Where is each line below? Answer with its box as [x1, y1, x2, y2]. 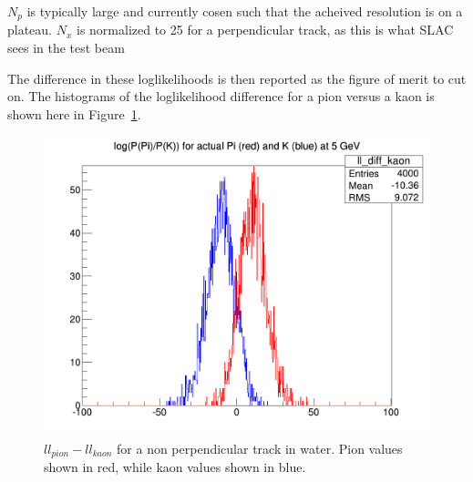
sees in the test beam [7, 38, 125, 57]
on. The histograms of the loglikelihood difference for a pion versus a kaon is [7, 87, 435, 106]
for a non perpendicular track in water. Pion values [117, 438, 403, 457]
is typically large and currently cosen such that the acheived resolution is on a [26, 2, 463, 20]
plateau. [7, 20, 53, 39]
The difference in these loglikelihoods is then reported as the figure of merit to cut [7, 68, 467, 87]
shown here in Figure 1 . [7, 104, 141, 123]
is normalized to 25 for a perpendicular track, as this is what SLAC [76, 20, 454, 39]
